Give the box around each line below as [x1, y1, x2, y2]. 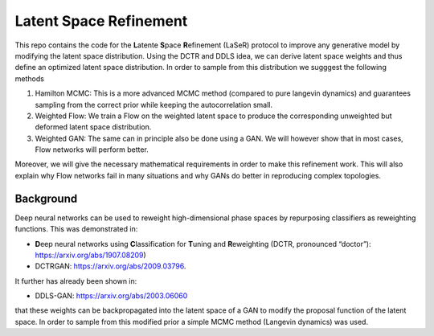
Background [14, 191, 78, 205]
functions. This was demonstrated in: [14, 224, 138, 234]
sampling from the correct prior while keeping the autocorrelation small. [35, 100, 273, 109]
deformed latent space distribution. [35, 122, 152, 132]
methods [14, 73, 44, 84]
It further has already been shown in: [14, 276, 137, 285]
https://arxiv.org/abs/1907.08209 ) [35, 250, 146, 260]
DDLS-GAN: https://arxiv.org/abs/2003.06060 [35, 291, 188, 301]
